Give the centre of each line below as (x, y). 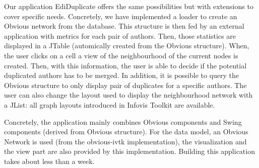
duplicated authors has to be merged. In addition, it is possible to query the (122, 75)
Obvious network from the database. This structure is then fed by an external (124, 26)
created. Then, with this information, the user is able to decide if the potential (125, 65)
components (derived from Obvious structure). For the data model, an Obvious (126, 132)
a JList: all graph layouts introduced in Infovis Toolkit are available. (110, 104)
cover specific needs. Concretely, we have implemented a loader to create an (121, 16)
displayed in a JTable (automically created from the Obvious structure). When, (127, 46)
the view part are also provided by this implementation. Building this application (129, 151)
